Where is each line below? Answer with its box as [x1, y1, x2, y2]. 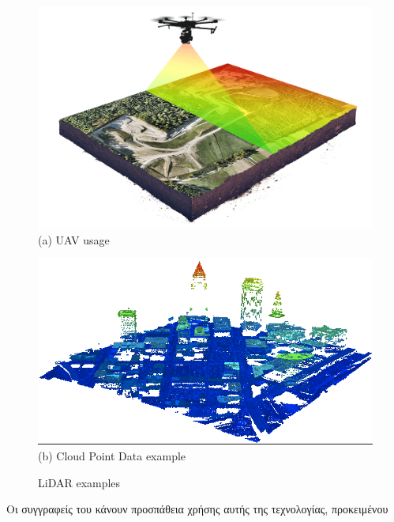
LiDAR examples [38, 474, 121, 490]
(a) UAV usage [38, 231, 110, 248]
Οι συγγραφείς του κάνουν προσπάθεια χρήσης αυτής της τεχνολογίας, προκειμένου [6, 501, 388, 517]
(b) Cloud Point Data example [38, 447, 186, 463]
